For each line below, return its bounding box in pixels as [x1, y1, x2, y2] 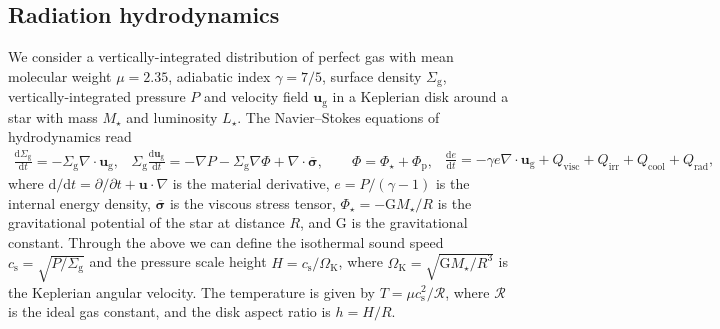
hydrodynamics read [8, 126, 132, 147]
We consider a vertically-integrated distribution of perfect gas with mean [8, 46, 454, 67]
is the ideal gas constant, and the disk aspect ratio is [8, 301, 331, 322]
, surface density [322, 65, 422, 86]
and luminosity [126, 106, 218, 127]
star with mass [8, 106, 98, 127]
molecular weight [8, 65, 112, 86]
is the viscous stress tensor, [169, 192, 336, 213]
